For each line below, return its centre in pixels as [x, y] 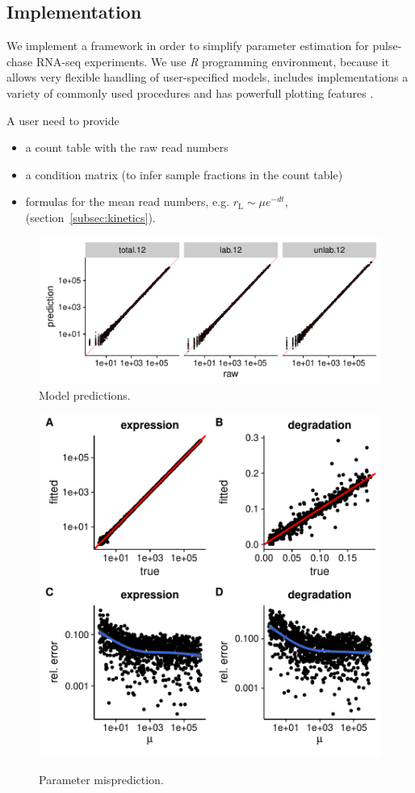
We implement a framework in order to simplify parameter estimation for [188, 46]
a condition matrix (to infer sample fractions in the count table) [184, 174]
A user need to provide [63, 120]
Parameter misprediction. [101, 779]
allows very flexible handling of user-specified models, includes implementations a [207, 77]
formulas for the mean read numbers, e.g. [128, 201]
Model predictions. [85, 394]
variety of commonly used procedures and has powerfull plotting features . [190, 92]
